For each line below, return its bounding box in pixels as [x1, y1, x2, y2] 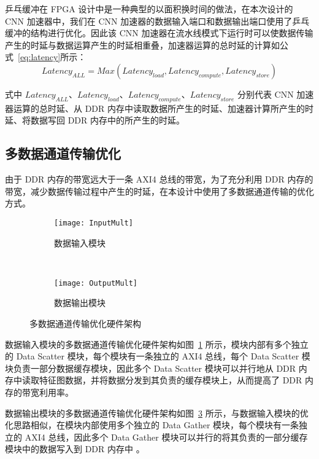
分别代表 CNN [237, 87, 294, 100]
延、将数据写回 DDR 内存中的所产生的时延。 [5, 114, 185, 127]
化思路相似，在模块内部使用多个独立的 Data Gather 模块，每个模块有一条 [5, 418, 299, 431]
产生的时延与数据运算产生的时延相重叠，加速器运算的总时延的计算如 [5, 38, 280, 51]
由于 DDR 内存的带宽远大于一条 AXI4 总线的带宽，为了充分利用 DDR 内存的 [5, 173, 313, 186]
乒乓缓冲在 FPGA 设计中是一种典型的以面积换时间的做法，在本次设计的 [5, 2, 293, 15]
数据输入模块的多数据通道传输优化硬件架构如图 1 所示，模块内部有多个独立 [5, 337, 309, 350]
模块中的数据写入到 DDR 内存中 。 [5, 442, 145, 455]
